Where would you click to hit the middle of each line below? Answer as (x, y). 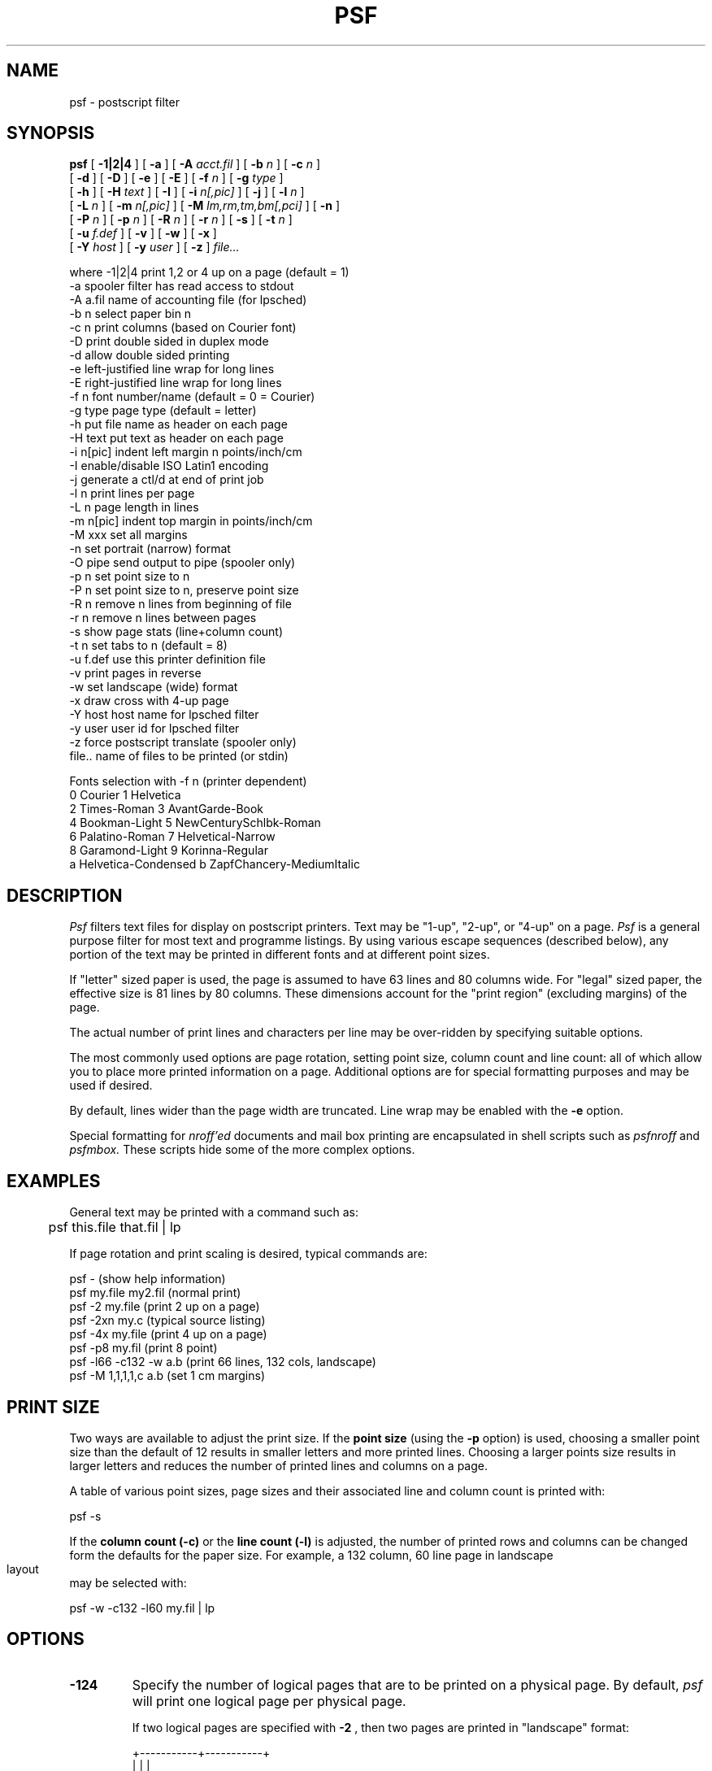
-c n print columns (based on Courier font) (183, 328)
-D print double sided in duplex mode (169, 342)
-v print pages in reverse (135, 673)
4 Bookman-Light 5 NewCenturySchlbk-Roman (195, 823)
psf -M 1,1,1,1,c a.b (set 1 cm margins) (167, 1376)
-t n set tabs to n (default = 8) (148, 646)
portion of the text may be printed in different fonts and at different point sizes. (280, 955)
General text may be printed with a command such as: (214, 1212)
